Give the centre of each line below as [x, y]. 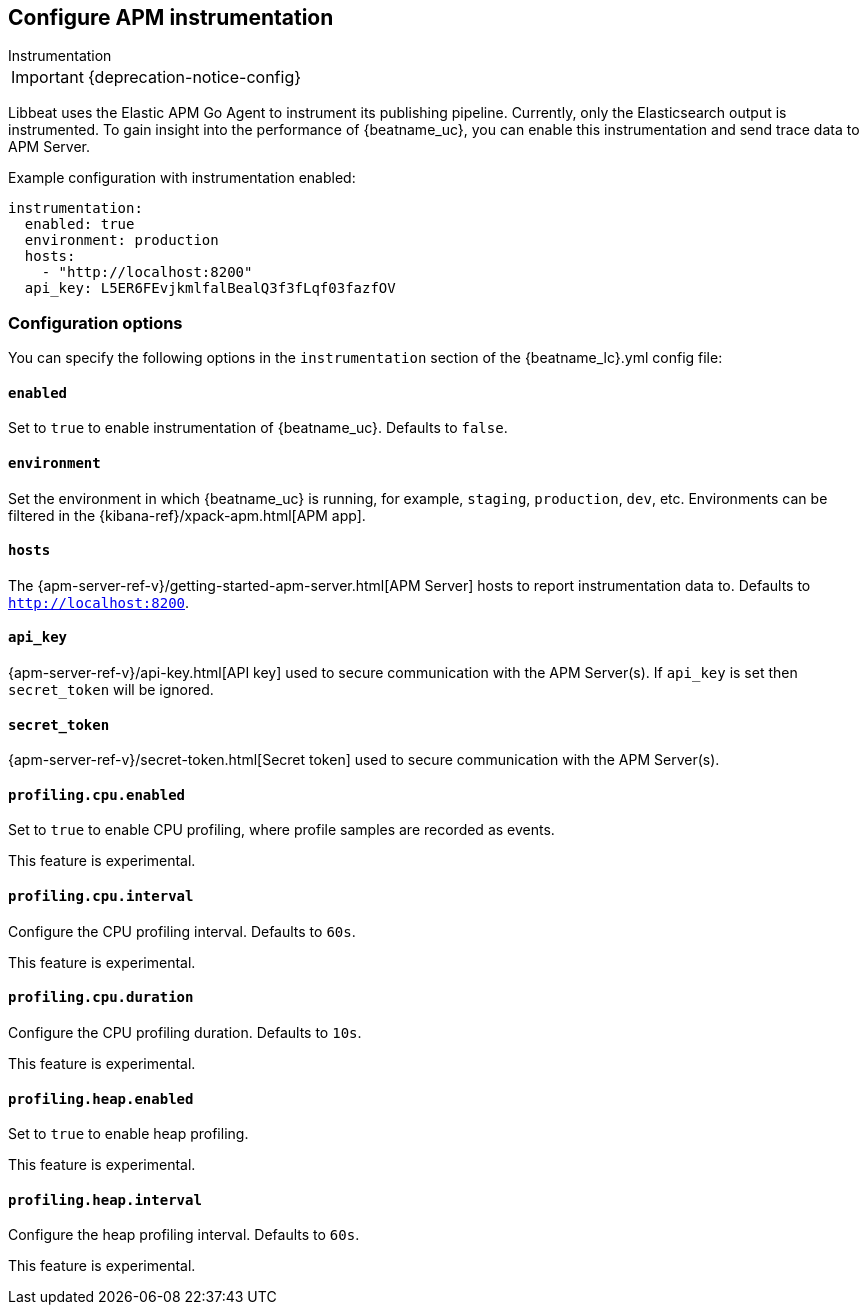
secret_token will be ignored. [111, 690]
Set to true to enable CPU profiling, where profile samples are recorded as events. [281, 830]
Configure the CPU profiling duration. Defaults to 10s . [185, 1032]
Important [47, 77]
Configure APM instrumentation [171, 17]
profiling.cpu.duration [101, 997]
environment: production [121, 240]
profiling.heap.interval [105, 1199]
